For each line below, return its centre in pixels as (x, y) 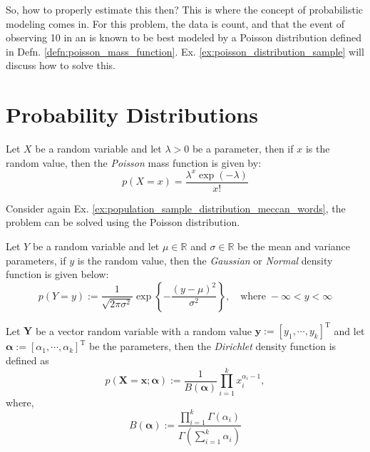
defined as (27, 360)
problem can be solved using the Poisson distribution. (123, 222)
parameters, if (36, 260)
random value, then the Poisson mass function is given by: (134, 162)
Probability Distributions (132, 114)
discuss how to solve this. (61, 65)
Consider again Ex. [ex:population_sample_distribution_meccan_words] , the (176, 208)
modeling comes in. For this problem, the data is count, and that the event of (175, 23)
